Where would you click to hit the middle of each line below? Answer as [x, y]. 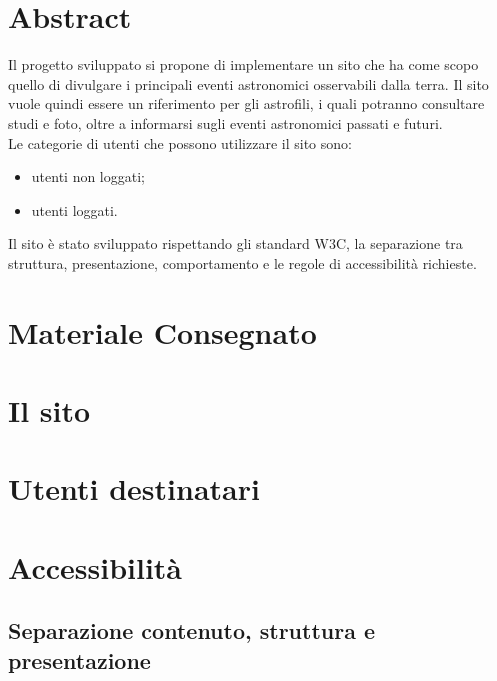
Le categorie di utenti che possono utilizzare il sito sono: [180, 142]
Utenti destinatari [134, 488]
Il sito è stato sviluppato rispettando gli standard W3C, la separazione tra [235, 243]
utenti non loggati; [88, 176]
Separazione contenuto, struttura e [192, 630]
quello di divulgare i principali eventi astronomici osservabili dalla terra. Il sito [248, 83]
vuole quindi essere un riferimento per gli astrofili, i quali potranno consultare [246, 103]
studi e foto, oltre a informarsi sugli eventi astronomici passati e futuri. [225, 122]
